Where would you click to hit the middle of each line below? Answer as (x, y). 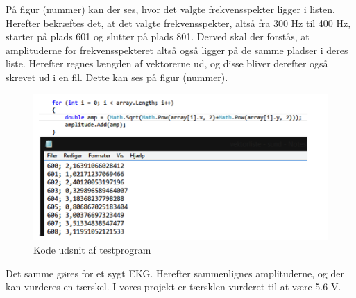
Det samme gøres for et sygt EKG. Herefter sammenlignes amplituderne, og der (175, 273)
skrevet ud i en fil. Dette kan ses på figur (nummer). (117, 77)
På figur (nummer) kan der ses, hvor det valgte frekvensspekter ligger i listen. (170, 9)
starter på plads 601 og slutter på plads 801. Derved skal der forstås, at (158, 36)
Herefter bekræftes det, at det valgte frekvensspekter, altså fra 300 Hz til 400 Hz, (178, 23)
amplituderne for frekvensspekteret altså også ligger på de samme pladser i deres (177, 50)
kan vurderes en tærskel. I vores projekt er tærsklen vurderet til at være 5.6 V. (173, 287)
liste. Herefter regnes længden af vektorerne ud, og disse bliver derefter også (167, 63)
